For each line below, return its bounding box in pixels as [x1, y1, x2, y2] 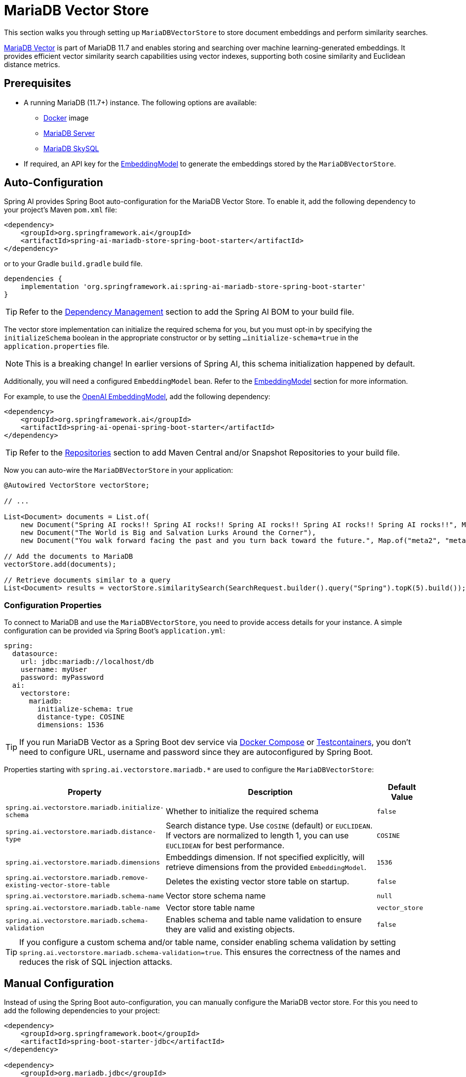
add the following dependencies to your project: [4, 1006, 160, 1015]
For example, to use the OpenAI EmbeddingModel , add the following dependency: [4, 392, 271, 401]
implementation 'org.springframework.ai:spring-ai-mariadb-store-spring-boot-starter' [20, 283, 366, 291]
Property [68, 787, 102, 797]
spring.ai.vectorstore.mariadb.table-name [5, 904, 160, 911]
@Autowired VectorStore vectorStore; [4, 481, 150, 490]
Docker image [43, 113, 89, 122]
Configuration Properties [4, 600, 102, 610]
